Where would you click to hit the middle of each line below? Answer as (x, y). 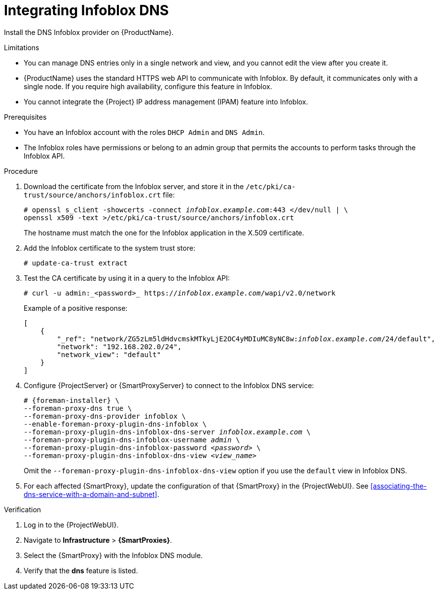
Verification (23, 509)
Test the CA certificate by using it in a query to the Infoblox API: (127, 278)
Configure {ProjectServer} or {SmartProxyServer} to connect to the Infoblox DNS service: (169, 385)
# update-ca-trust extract (76, 263)
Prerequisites (25, 117)
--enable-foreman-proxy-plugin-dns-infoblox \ (115, 424)
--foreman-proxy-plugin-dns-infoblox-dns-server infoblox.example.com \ (167, 432)
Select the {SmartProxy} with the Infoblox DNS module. (113, 555)
